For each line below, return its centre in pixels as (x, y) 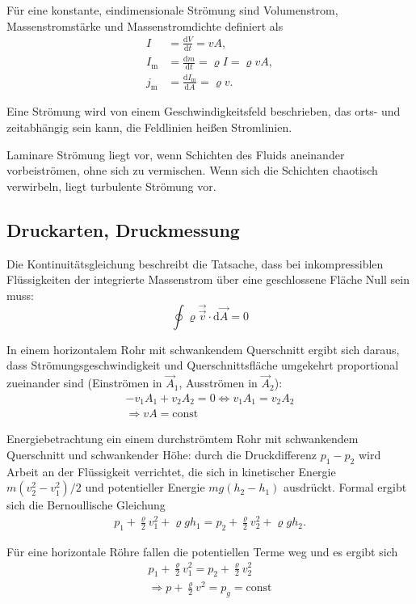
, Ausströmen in (218, 383)
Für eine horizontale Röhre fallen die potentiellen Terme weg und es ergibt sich (202, 551)
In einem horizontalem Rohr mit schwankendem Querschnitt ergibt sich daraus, (203, 349)
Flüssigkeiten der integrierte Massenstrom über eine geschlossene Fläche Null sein (208, 279)
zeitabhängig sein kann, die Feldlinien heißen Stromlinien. (149, 127)
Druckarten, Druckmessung (123, 229)
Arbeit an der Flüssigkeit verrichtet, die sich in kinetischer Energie (171, 471)
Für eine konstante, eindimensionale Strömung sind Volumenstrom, (172, 10)
